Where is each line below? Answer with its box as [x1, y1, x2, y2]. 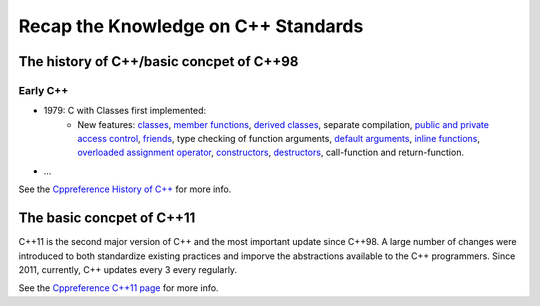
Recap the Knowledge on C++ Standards [18, 15, 364, 37]
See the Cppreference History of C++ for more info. [18, 183, 232, 195]
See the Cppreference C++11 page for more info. [18, 282, 219, 294]
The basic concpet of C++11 [18, 210, 196, 227]
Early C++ [18, 83, 69, 97]
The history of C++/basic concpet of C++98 [18, 53, 299, 70]
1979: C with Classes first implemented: [43, 105, 207, 117]
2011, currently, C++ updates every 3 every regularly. [18, 263, 238, 275]
